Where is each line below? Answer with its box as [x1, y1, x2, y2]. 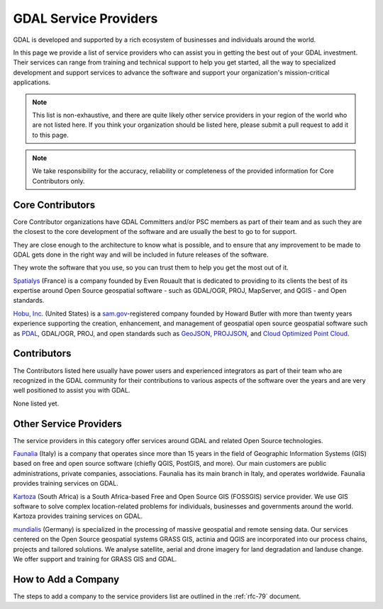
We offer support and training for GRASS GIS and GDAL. [13, 554, 177, 563]
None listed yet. [13, 399, 60, 408]
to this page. [32, 130, 69, 139]
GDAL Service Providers [13, 11, 158, 26]
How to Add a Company [13, 573, 120, 585]
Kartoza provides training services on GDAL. [13, 512, 143, 520]
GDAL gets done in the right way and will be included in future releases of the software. [13, 250, 269, 259]
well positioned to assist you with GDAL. [13, 386, 131, 395]
